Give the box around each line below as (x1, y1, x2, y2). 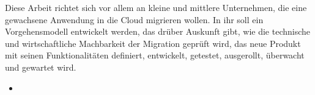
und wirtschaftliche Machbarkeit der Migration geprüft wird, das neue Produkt (5, 37, 301, 49)
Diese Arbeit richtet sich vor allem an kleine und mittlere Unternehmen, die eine (5, 1, 307, 13)
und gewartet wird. (5, 60, 76, 73)
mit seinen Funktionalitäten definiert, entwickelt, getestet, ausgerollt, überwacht (5, 49, 305, 62)
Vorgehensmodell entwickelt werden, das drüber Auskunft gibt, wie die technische (5, 25, 311, 38)
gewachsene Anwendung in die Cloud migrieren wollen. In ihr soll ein (5, 13, 264, 26)
